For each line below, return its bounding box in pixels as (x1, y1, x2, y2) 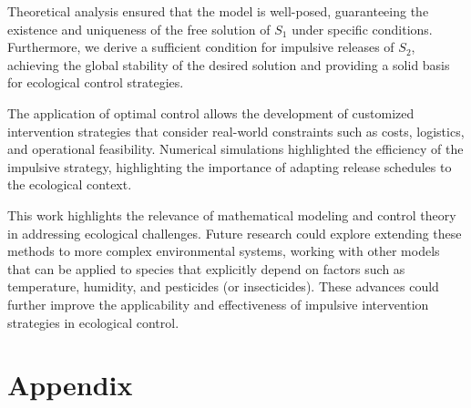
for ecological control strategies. (7, 73, 184, 92)
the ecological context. (7, 175, 132, 194)
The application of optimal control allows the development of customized (7, 103, 415, 122)
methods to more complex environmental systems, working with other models (7, 241, 440, 260)
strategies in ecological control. (7, 312, 179, 331)
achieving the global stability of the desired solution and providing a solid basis (7, 55, 450, 74)
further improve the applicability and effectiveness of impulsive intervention (7, 294, 429, 313)
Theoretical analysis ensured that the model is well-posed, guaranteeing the (7, 2, 429, 20)
